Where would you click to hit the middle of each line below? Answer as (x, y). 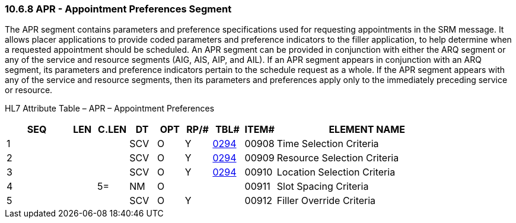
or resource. (29, 90)
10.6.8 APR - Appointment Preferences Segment (118, 9)
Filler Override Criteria (326, 201)
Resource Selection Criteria (338, 158)
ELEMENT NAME (367, 130)
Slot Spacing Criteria (323, 187)
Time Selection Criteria (328, 144)
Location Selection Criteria (336, 172)
